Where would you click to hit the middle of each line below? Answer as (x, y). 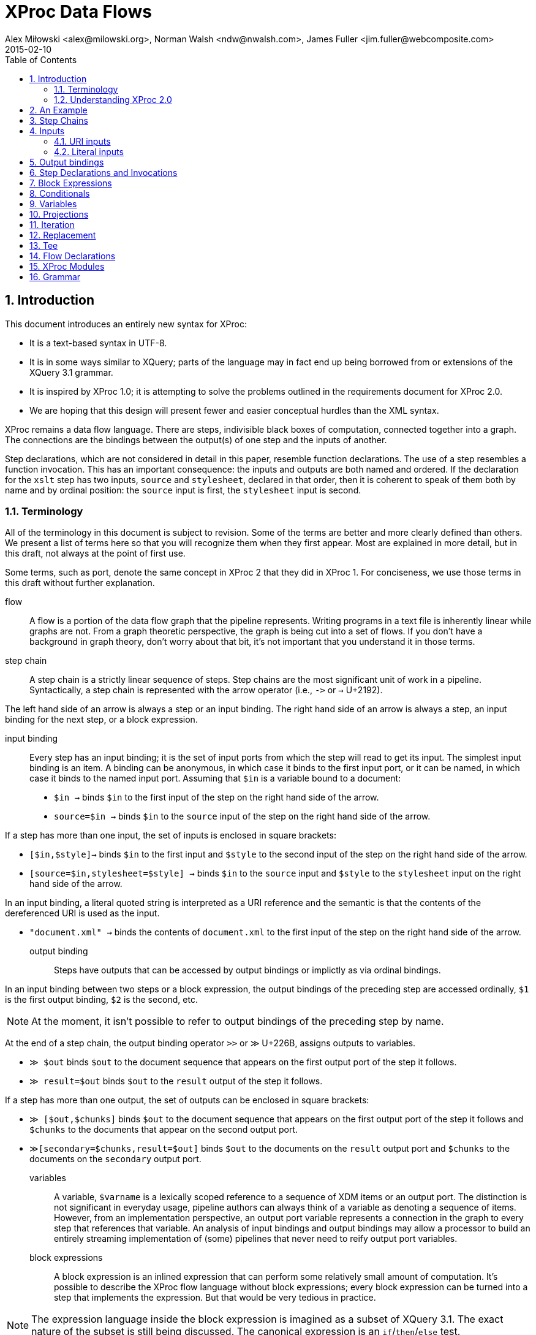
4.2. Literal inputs (89, 151)
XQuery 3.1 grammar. (71, 372)
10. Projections (59, 214)
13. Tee (44, 245)
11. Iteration (52, 224)
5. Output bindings (67, 162)
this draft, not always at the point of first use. (95, 553)
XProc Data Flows (78, 12)
